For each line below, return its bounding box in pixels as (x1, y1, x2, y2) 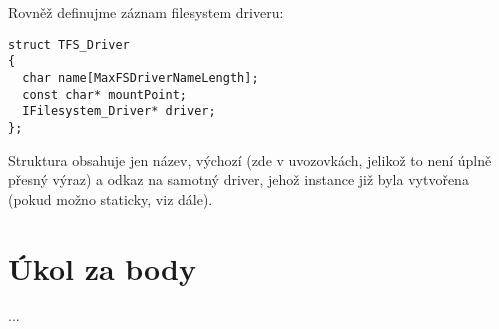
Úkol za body (8, 247, 196, 288)
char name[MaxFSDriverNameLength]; (22, 70, 259, 85)
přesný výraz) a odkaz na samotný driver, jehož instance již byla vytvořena (8, 169, 469, 190)
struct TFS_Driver (8, 37, 130, 52)
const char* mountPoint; (22, 87, 187, 102)
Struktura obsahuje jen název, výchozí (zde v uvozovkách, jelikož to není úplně (8, 149, 492, 170)
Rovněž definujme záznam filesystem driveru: (8, 2, 284, 22)
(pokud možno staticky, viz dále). (8, 188, 213, 209)
